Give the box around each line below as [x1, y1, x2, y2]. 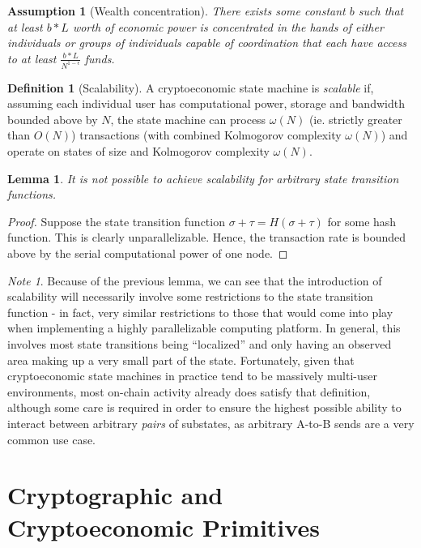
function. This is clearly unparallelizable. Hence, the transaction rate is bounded [7, 229, 406, 246]
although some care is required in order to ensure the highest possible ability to [7, 399, 402, 416]
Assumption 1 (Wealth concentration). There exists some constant [7, 2, 346, 19]
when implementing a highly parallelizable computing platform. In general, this [7, 319, 401, 336]
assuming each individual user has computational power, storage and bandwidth [7, 95, 405, 112]
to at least [7, 49, 57, 66]
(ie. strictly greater [308, 110, 402, 127]
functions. [7, 186, 57, 203]
